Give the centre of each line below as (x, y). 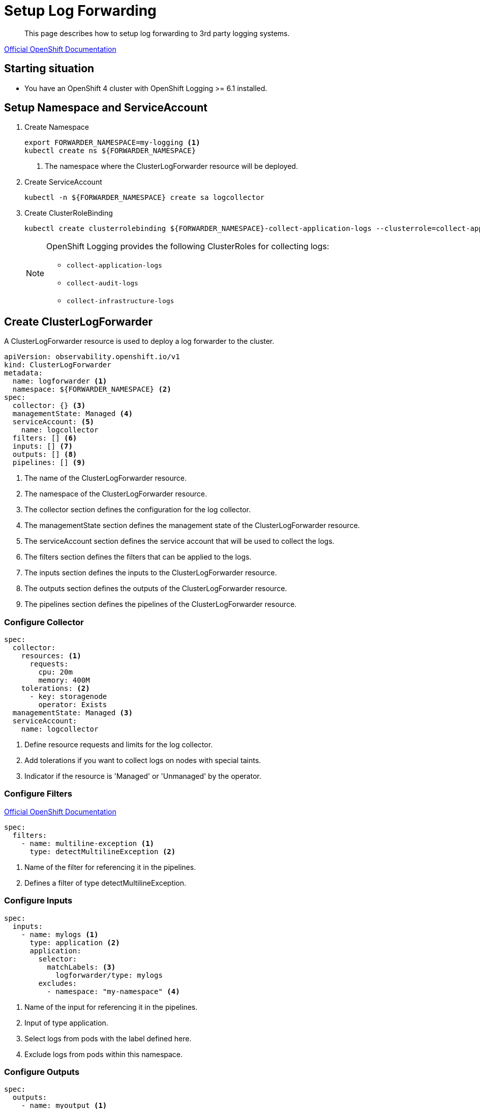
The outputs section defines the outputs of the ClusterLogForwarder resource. (156, 589)
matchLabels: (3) (81, 967)
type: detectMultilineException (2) (103, 851)
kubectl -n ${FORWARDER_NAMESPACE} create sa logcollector (145, 198)
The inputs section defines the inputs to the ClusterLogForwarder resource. (151, 573)
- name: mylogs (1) (60, 934)
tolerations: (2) (55, 689)
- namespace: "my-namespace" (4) (113, 991)
